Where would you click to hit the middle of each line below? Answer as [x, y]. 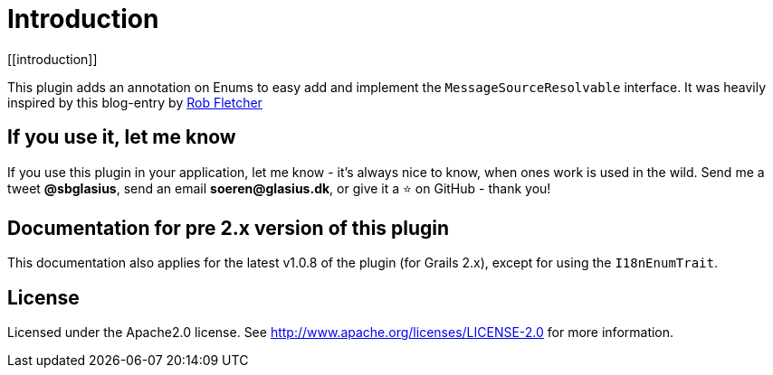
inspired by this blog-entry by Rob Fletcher [135, 102]
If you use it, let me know [122, 137]
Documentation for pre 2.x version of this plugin [229, 229]
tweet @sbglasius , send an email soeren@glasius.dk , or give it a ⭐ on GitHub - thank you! [279, 188]
